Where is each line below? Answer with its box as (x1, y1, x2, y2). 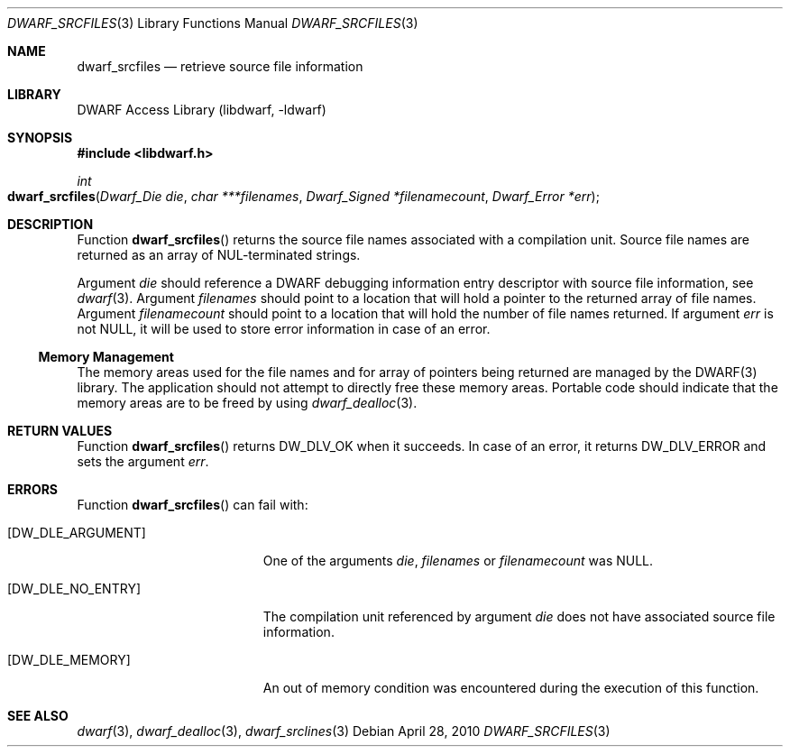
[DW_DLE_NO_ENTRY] (7, 581, 141, 596)
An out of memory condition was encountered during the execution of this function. (262, 680, 759, 695)
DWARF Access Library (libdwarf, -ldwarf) (77, 102, 326, 117)
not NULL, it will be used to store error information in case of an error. (77, 321, 491, 336)
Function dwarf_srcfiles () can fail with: (77, 497, 308, 512)
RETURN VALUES (7, 423, 113, 438)
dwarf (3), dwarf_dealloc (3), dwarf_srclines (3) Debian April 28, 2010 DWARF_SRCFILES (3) (77, 723, 611, 739)
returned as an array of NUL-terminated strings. (77, 247, 361, 262)
